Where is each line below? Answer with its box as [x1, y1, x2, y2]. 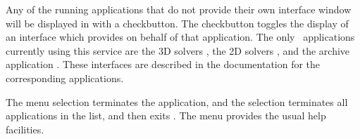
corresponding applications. [6, 70, 124, 85]
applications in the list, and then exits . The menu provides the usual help [6, 108, 326, 123]
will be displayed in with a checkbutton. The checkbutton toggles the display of [6, 15, 349, 30]
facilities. [6, 121, 44, 136]
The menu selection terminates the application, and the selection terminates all [6, 94, 348, 109]
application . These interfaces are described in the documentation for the [6, 57, 321, 72]
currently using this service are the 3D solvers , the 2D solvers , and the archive [6, 43, 350, 58]
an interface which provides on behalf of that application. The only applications [6, 29, 355, 44]
